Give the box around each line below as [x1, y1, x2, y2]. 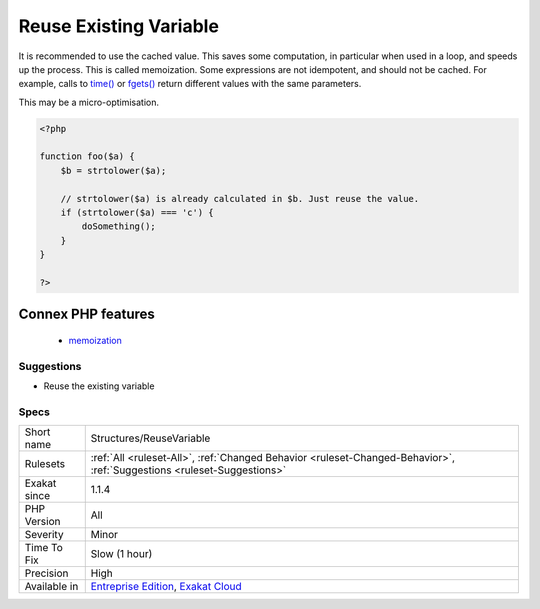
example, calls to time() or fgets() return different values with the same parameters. [18, 78, 362, 90]
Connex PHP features [18, 306, 155, 323]
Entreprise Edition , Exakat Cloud [90, 580, 242, 594]
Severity [24, 528, 64, 542]
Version [24, 515, 61, 529]
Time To [24, 541, 64, 555]
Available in [24, 580, 79, 594]
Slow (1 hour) [90, 547, 153, 561]
